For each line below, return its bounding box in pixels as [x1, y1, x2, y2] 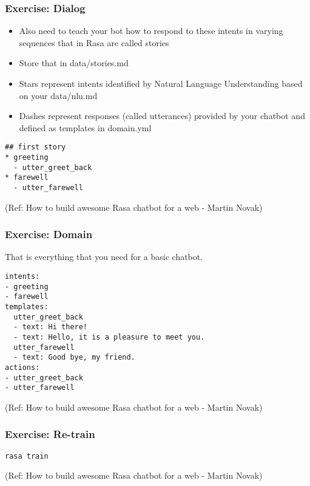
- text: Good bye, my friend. [13, 353, 135, 362]
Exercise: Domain [5, 227, 93, 242]
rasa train [5, 451, 49, 460]
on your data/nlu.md [19, 89, 98, 101]
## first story [5, 143, 66, 152]
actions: [5, 363, 40, 372]
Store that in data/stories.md [19, 56, 129, 69]
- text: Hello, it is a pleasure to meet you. [13, 333, 205, 341]
